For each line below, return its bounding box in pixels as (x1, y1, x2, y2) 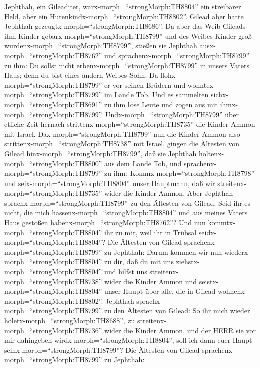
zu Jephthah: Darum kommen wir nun (104, 246, 222, 257)
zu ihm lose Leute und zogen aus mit (104, 99, 218, 109)
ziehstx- (176, 256, 200, 267)
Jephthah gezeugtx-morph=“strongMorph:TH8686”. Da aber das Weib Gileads (4, 21, 246, 31)
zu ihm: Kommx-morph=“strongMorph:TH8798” (104, 168, 254, 178)
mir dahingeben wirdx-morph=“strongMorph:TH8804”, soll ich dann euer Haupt (4, 335, 252, 345)
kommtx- (208, 217, 235, 228)
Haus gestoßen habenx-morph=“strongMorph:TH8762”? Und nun (4, 217, 206, 228)
